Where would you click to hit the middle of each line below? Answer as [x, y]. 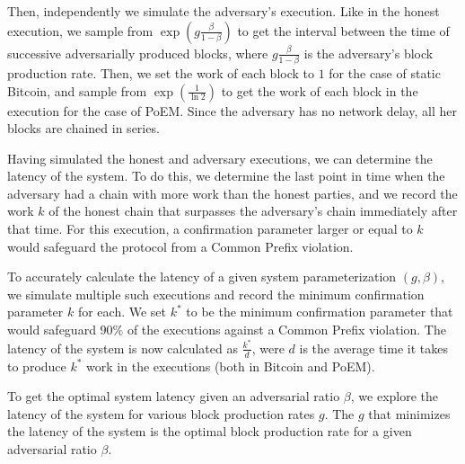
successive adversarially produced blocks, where [138, 53]
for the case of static [385, 72]
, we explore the [395, 396]
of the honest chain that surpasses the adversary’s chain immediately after [253, 211]
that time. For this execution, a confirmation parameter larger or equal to [210, 229]
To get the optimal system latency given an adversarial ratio [174, 396]
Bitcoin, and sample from [77, 90]
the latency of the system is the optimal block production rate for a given [210, 431]
